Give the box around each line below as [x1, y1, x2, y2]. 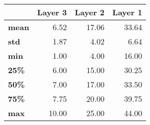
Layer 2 [75, 6, 105, 18]
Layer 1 [112, 6, 143, 18]
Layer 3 [37, 6, 67, 18]
